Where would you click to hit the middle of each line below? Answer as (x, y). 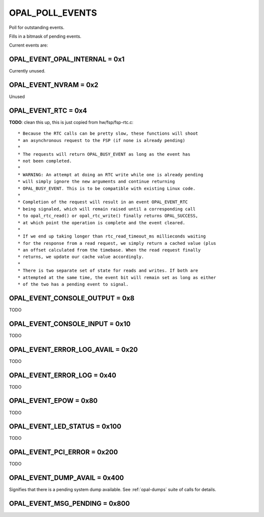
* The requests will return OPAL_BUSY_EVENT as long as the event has (104, 154)
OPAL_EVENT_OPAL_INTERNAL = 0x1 (67, 59)
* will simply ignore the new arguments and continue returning (97, 182)
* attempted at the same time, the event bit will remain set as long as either (117, 277)
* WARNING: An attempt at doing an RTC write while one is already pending (110, 175)
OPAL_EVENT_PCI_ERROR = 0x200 (64, 452)
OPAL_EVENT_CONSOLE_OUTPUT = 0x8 (72, 298)
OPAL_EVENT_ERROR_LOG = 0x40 (63, 375)
